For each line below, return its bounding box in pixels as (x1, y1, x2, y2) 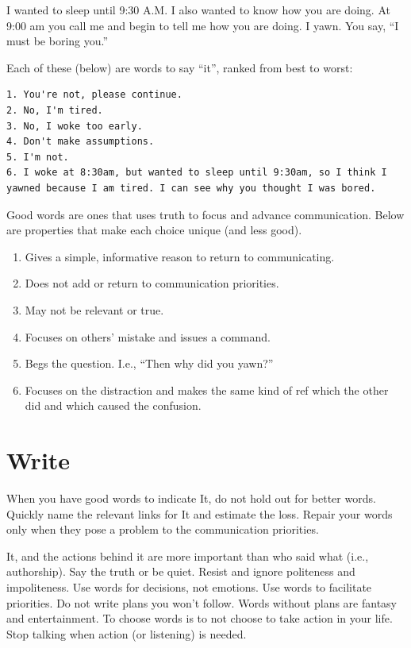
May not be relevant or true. (25, 301, 164, 318)
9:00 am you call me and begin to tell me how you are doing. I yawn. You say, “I (6, 17, 399, 33)
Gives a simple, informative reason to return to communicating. (25, 248, 335, 264)
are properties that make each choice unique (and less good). (6, 222, 302, 238)
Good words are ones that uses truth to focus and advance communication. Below (6, 206, 405, 222)
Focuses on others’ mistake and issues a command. (25, 328, 271, 345)
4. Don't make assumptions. (6, 136, 155, 148)
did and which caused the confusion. (25, 397, 202, 414)
